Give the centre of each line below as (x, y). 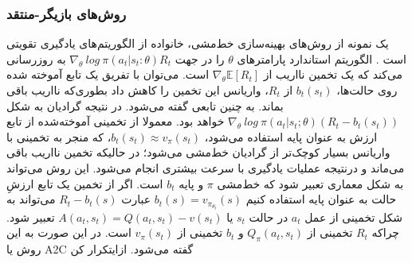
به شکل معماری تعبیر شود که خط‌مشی (310, 183)
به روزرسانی (36, 58)
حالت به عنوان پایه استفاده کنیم (321, 199)
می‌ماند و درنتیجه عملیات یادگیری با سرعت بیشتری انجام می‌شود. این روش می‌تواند (206, 167)
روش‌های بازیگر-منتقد (67, 13)
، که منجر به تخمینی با (59, 136)
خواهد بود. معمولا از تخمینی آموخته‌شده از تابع (116, 121)
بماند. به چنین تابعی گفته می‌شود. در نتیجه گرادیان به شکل (145, 105)
